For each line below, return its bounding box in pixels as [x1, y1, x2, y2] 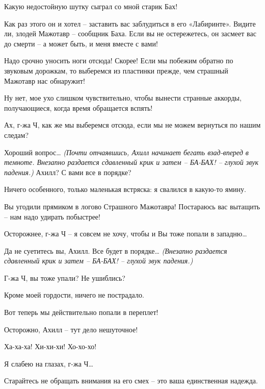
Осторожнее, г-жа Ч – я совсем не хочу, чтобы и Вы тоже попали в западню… [4, 228, 247, 239]
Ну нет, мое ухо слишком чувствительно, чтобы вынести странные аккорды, [4, 92, 242, 103]
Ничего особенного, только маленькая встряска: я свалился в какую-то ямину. [4, 184, 246, 195]
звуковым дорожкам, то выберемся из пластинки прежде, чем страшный [4, 65, 228, 76]
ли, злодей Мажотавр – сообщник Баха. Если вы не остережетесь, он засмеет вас [4, 28, 256, 39]
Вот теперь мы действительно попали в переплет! [4, 307, 158, 318]
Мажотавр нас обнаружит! [4, 75, 85, 86]
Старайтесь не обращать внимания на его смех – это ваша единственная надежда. [4, 375, 258, 386]
